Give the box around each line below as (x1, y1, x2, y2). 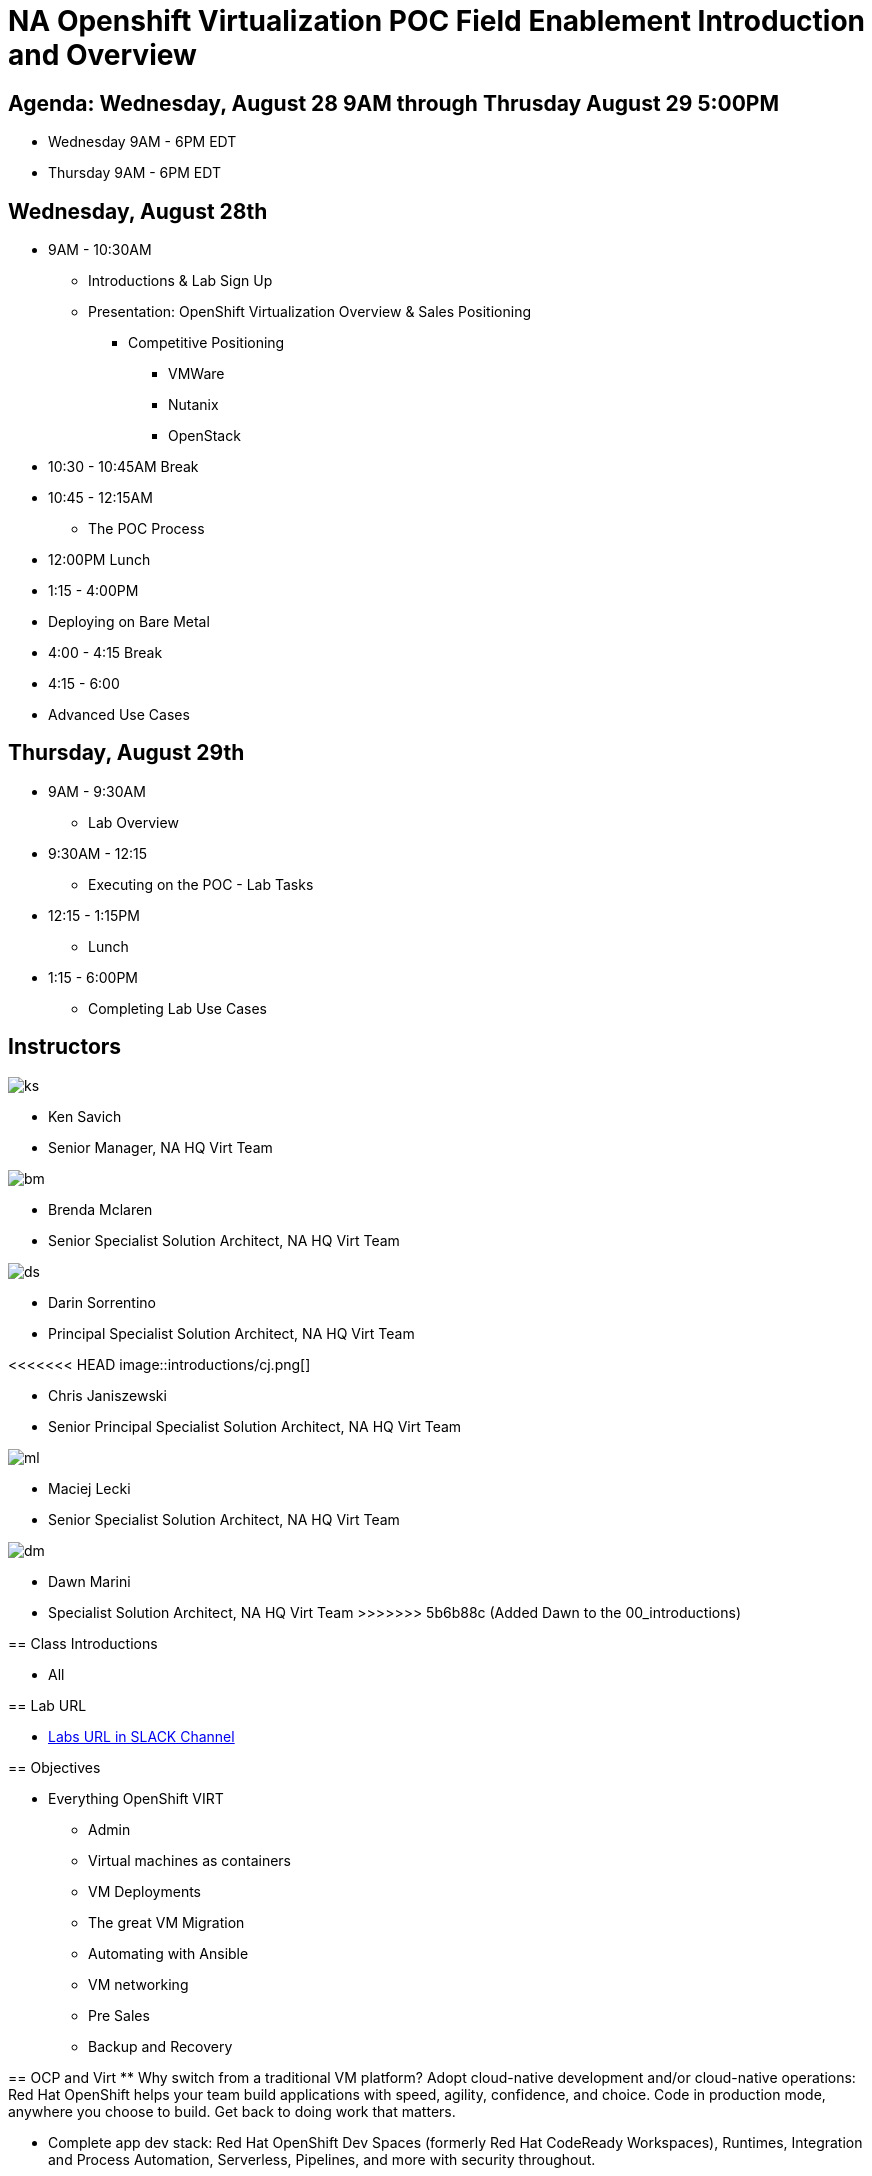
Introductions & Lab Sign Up (88, 272, 273, 290)
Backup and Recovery (88, 2037, 233, 2055)
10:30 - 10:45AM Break (48, 458, 199, 476)
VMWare (168, 365, 225, 383)
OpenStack (168, 427, 241, 445)
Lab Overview (88, 813, 179, 831)
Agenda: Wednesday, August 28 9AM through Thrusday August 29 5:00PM (8, 90, 780, 116)
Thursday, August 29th (8, 740, 245, 766)
